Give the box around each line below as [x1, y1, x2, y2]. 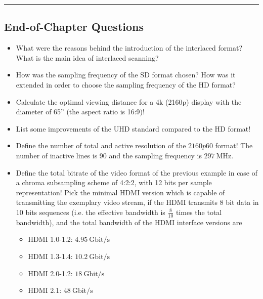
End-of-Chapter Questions [4, 19, 144, 34]
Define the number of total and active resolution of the [16, 140, 186, 151]
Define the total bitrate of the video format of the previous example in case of [16, 167, 258, 178]
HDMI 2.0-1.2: [28, 268, 73, 278]
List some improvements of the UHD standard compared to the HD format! [16, 123, 251, 134]
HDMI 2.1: [28, 285, 62, 295]
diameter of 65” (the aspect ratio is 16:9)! [16, 106, 145, 117]
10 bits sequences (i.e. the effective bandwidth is [16, 206, 165, 217]
